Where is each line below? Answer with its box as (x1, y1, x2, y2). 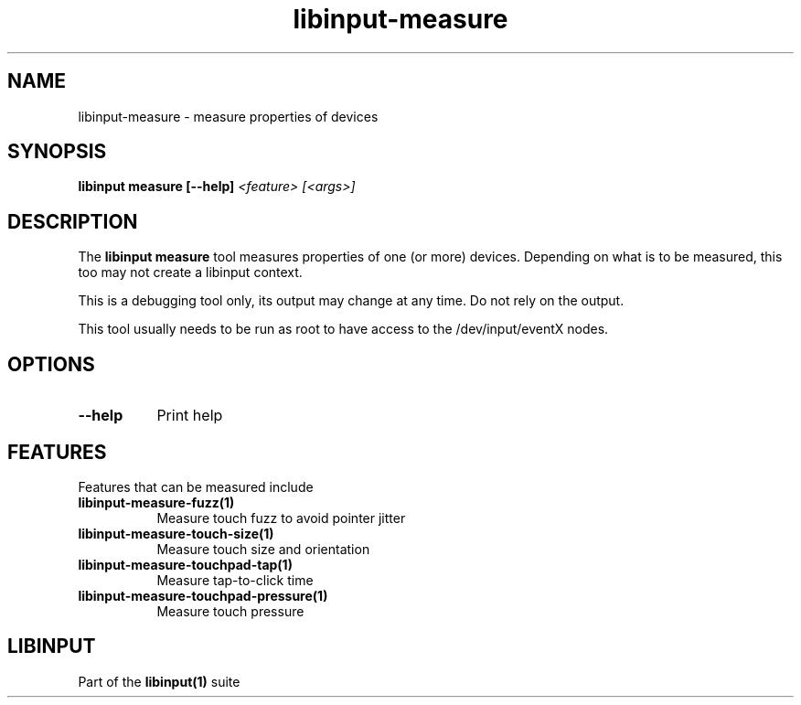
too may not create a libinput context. (78, 264, 303, 281)
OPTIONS (7, 352, 95, 376)
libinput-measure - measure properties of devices (78, 108, 379, 124)
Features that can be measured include (78, 478, 314, 495)
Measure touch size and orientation (156, 540, 370, 557)
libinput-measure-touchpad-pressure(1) (78, 587, 328, 604)
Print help (156, 406, 223, 425)
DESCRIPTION (7, 209, 138, 233)
